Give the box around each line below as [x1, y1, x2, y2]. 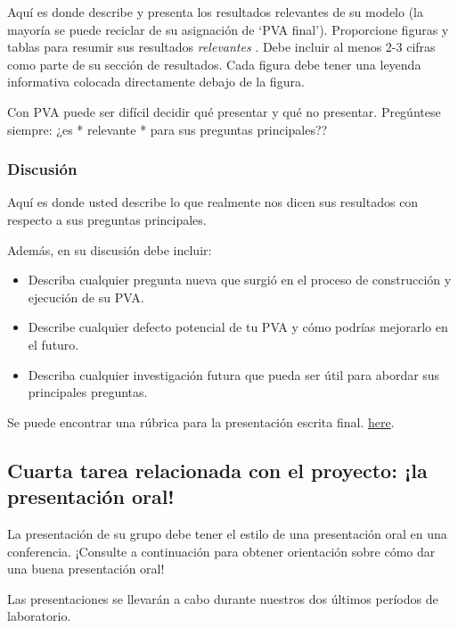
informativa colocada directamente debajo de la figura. [7, 72, 305, 91]
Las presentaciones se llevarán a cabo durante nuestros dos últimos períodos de [7, 589, 438, 607]
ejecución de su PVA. [28, 287, 144, 306]
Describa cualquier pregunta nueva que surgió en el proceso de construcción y [28, 270, 452, 289]
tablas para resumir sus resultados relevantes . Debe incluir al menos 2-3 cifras [7, 37, 436, 56]
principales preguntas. [28, 383, 148, 401]
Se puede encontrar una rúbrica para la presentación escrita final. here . [7, 412, 395, 431]
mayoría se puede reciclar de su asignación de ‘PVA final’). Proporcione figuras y [7, 20, 449, 38]
